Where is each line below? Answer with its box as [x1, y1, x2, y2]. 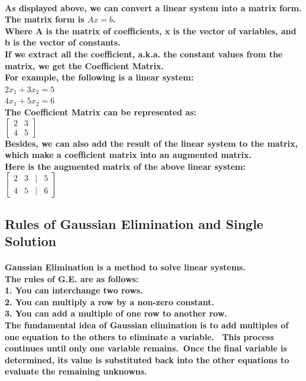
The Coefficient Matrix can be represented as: [5, 105, 197, 118]
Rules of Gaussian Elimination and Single [5, 214, 263, 233]
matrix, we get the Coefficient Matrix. [5, 59, 164, 72]
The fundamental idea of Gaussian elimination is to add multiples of [5, 319, 289, 331]
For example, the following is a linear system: [5, 71, 194, 83]
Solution [5, 232, 57, 250]
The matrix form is [5, 13, 84, 25]
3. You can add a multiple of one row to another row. [5, 307, 227, 319]
